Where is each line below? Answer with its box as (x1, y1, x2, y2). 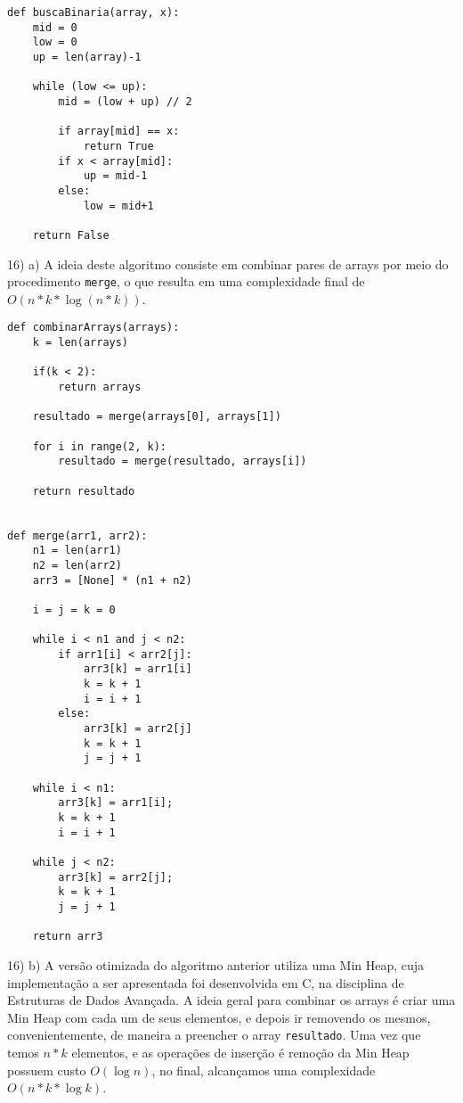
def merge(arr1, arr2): (7, 529, 148, 542)
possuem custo (7, 1060, 86, 1079)
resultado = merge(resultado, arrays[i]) (58, 455, 307, 468)
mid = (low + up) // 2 (58, 95, 192, 108)
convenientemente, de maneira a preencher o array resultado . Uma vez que (7, 1025, 421, 1044)
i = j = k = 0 (32, 603, 116, 616)
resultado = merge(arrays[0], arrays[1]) (32, 410, 281, 424)
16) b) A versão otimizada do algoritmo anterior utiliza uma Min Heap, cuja (7, 955, 425, 974)
